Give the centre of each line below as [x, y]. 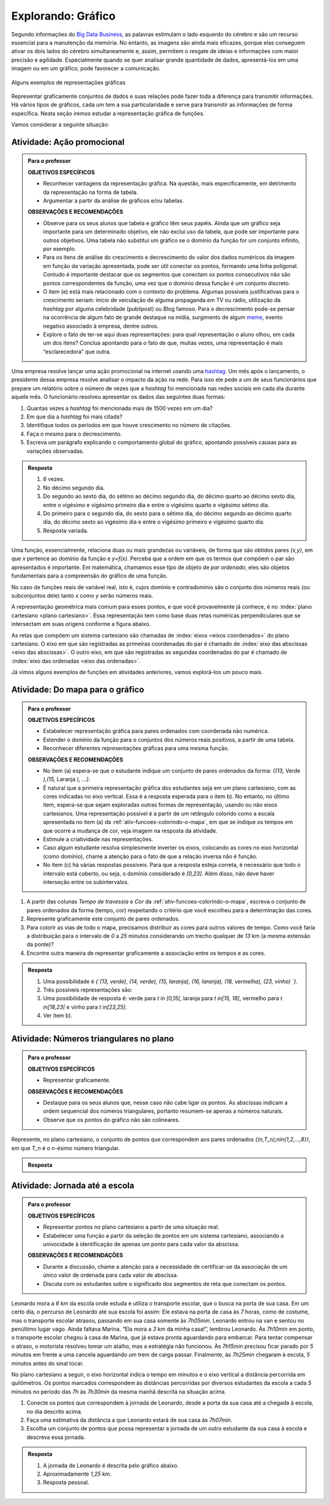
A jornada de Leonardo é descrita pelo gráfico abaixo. [111, 1465]
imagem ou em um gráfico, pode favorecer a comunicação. [86, 69]
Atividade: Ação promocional [68, 142]
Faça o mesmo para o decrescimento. [74, 434]
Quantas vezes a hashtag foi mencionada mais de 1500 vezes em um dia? [120, 408]
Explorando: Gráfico [64, 16]
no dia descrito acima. [54, 1411]
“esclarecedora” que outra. [77, 351]
